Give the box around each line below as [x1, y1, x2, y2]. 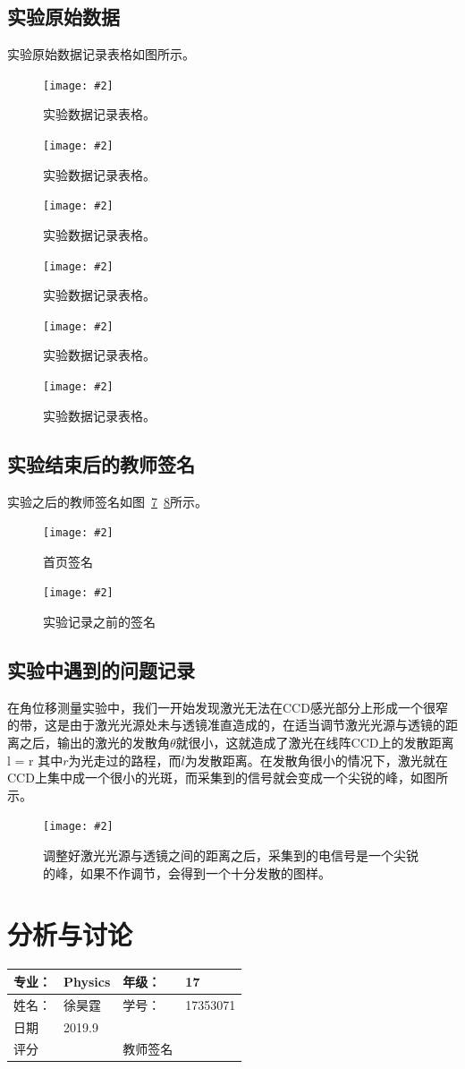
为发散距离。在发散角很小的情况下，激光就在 [184, 750, 448, 769]
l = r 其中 [7, 750, 63, 769]
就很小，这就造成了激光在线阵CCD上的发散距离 [175, 732, 454, 751]
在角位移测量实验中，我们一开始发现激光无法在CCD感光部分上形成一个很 [7, 697, 435, 716]
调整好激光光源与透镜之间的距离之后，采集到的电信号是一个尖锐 [43, 846, 418, 865]
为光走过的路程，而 [68, 750, 182, 769]
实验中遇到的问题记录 [7, 655, 195, 683]
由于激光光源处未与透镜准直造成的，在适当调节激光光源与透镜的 [69, 715, 445, 734]
